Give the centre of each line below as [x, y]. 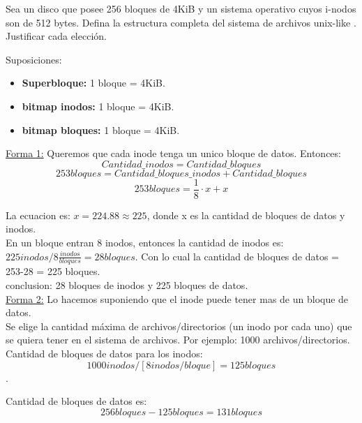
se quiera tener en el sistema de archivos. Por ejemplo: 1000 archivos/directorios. [178, 340]
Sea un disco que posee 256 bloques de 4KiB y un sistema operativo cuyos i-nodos [181, 8]
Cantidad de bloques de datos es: [76, 401]
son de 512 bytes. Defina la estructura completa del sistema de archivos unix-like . [181, 22]
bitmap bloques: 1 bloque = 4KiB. [101, 129]
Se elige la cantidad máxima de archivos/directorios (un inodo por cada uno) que [179, 326]
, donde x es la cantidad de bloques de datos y [246, 215]
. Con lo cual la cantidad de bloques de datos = [237, 256]
